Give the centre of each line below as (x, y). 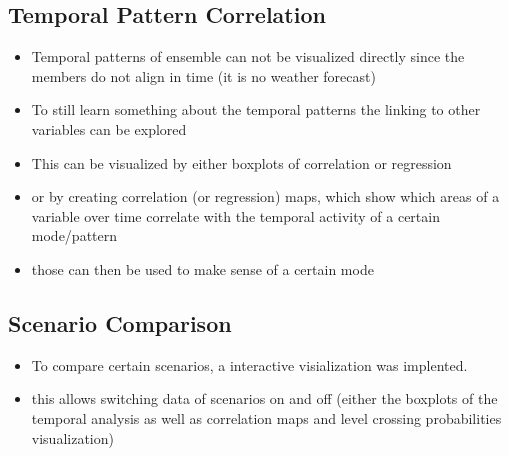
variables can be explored (109, 128)
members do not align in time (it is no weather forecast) (203, 75)
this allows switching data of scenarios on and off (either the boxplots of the (264, 398)
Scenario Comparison (120, 322)
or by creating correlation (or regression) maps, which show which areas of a (265, 196)
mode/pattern (74, 235)
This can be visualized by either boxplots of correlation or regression (241, 162)
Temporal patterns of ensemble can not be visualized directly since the (248, 56)
